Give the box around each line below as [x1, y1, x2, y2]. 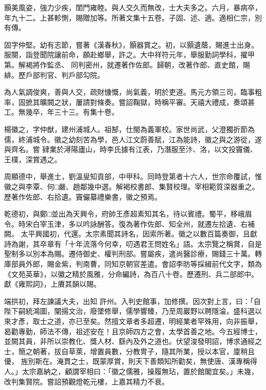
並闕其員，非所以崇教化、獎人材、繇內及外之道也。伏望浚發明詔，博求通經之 [4, 336, 262, 346]
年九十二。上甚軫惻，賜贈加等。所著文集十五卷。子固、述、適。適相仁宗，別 [4, 12, 262, 23]
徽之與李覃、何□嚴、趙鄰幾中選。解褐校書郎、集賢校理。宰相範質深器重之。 [4, 181, 259, 191]
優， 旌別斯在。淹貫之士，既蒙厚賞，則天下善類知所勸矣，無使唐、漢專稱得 [4, 356, 257, 366]
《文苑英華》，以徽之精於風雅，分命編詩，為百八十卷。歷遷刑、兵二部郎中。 [4, 268, 258, 279]
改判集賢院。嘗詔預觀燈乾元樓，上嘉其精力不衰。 [4, 376, 169, 386]
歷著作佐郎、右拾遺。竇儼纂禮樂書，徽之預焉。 [4, 191, 162, 202]
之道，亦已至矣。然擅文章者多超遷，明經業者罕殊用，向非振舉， [47, 316, 262, 327]
